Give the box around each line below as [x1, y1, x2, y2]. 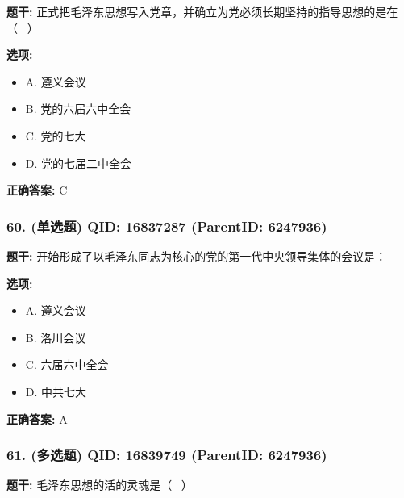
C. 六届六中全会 [25, 356, 109, 373]
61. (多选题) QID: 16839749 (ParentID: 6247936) [6, 445, 327, 465]
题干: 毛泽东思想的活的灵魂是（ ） [6, 476, 193, 493]
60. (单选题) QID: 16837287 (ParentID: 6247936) [6, 216, 327, 236]
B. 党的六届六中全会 [25, 100, 131, 117]
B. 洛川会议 [25, 329, 86, 345]
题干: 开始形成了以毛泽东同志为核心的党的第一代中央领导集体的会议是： [6, 247, 387, 264]
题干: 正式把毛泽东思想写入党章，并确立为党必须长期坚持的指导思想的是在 [6, 3, 398, 19]
